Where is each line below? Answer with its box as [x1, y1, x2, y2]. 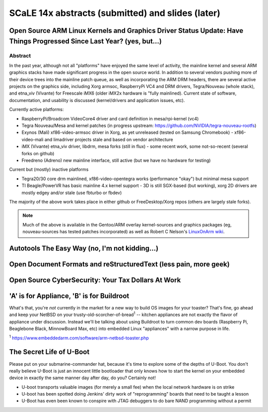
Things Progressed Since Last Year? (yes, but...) [9, 37, 162, 45]
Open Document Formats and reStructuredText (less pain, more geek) [9, 260, 230, 268]
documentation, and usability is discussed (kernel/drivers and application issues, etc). [9, 97, 185, 103]
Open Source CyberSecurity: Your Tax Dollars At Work [9, 276, 181, 284]
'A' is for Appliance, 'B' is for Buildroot [9, 292, 130, 300]
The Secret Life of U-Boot [9, 348, 90, 356]
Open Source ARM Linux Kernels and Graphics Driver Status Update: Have [9, 26, 243, 35]
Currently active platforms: [9, 106, 64, 112]
